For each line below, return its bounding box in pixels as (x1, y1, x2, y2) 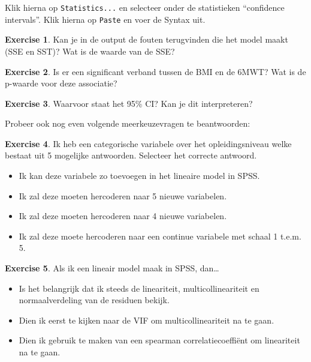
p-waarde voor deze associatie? (5, 77, 117, 89)
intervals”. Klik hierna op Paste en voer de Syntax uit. (5, 13, 206, 25)
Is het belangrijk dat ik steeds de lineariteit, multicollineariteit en (19, 282, 259, 294)
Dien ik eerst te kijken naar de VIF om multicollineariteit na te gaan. (19, 313, 274, 326)
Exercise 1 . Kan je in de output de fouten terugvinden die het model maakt (5, 33, 288, 46)
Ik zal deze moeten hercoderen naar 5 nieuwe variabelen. (19, 189, 227, 202)
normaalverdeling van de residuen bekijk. (19, 294, 170, 306)
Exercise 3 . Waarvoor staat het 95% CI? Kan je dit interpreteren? (5, 97, 253, 109)
